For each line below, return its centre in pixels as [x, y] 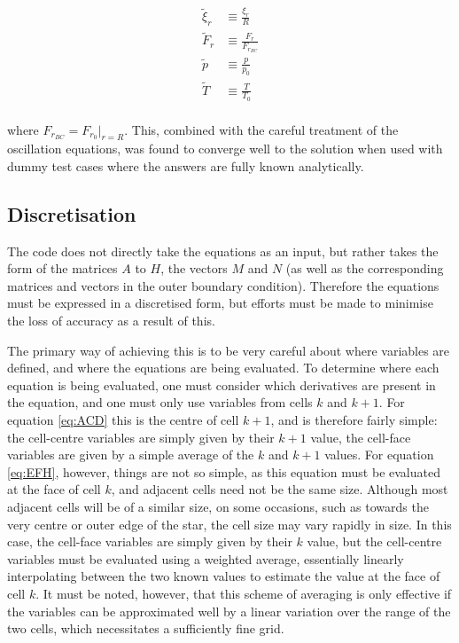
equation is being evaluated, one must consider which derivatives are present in [222, 384]
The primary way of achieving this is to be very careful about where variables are [229, 350]
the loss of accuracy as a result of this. [111, 321]
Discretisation [72, 213]
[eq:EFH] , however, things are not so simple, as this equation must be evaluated [224, 471]
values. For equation [379, 455]
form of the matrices [62, 268]
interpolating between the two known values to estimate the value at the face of [224, 576]
